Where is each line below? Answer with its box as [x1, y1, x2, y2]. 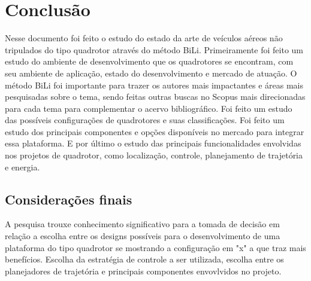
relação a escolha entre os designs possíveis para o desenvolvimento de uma [5, 230, 280, 242]
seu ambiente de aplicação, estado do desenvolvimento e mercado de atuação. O [5, 66, 297, 79]
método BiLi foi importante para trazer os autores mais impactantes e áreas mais [5, 78, 304, 91]
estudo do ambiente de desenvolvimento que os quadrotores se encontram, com [5, 55, 294, 68]
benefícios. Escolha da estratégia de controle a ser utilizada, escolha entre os [5, 253, 284, 265]
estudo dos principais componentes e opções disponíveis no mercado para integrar [5, 125, 304, 138]
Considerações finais [5, 190, 132, 208]
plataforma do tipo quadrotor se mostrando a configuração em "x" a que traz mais [5, 241, 306, 253]
